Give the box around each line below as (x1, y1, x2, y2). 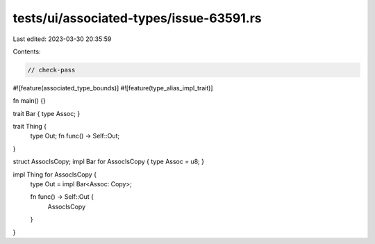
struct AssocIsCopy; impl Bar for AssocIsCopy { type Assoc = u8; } (12, 157, 205, 166)
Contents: (12, 47, 41, 56)
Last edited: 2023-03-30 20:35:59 (12, 35, 112, 43)
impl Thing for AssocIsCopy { (12, 170, 97, 179)
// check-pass (27, 66, 76, 74)
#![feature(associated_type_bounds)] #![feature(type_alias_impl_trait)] (12, 83, 213, 92)
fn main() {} (12, 97, 47, 105)
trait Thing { (12, 122, 47, 131)
